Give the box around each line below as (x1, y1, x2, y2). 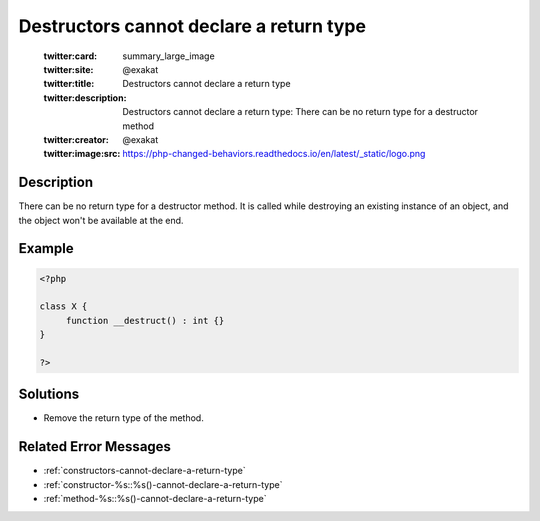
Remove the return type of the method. (43, 412, 204, 424)
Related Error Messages (18, 438, 172, 455)
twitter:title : (43, 78, 95, 90)
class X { (39, 301, 88, 312)
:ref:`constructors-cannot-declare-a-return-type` (43, 465, 246, 477)
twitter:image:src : (43, 148, 121, 160)
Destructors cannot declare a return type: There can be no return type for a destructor (122, 106, 479, 118)
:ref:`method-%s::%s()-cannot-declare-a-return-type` (43, 493, 267, 505)
